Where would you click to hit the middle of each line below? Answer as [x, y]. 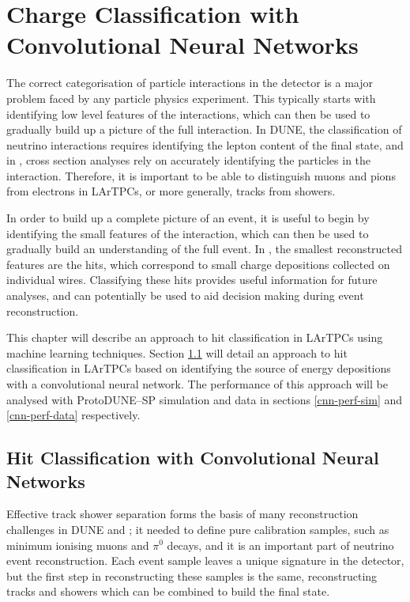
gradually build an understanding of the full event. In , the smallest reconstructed [205, 249]
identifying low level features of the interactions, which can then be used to [188, 114]
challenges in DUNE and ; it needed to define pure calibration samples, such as [198, 529]
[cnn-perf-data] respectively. [73, 415]
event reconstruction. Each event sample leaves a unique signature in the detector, [205, 560]
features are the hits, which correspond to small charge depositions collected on [198, 264]
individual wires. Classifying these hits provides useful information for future [192, 280]
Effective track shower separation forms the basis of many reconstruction [182, 514]
